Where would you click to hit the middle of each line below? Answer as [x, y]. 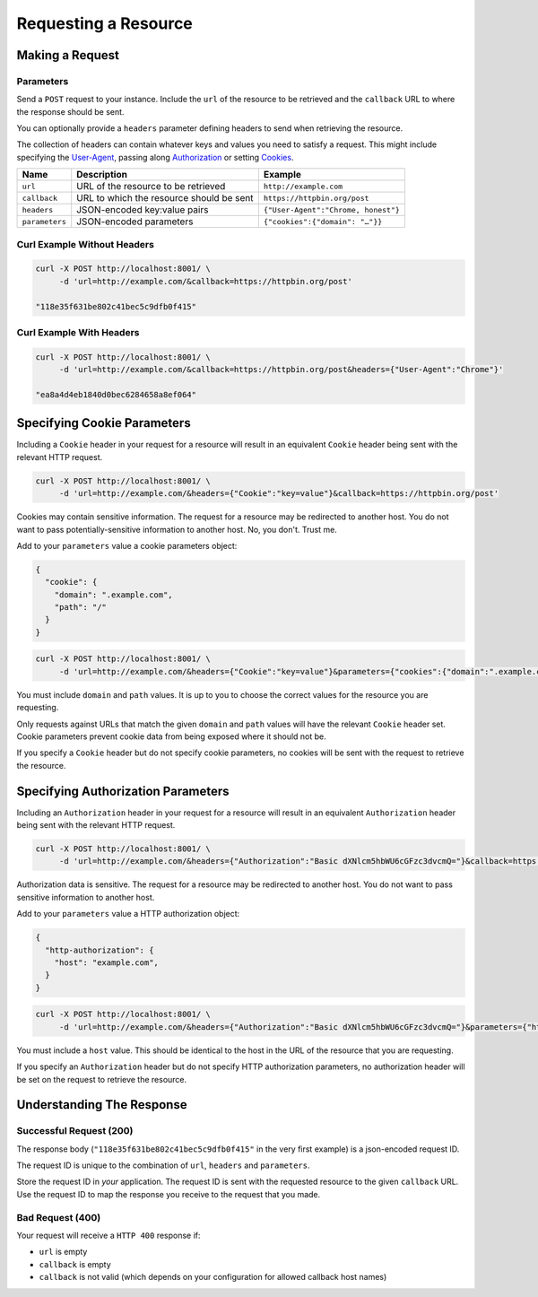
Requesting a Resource [104, 23]
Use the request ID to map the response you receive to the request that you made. [169, 1194]
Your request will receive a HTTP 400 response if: [108, 1235]
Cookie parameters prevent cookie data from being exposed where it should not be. [171, 736]
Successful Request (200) [75, 1131]
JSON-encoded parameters [135, 222]
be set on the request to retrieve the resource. [102, 1079]
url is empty [63, 1252]
